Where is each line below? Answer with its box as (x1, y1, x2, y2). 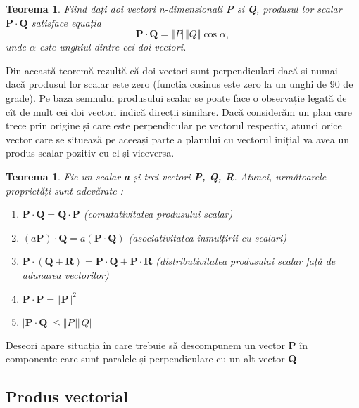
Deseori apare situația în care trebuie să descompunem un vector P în (6, 337, 308, 352)
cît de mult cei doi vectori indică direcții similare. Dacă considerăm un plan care (6, 104, 353, 119)
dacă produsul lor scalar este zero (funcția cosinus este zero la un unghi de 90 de (6, 77, 353, 91)
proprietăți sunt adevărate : (6, 183, 123, 197)
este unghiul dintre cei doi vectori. (39, 39, 187, 54)
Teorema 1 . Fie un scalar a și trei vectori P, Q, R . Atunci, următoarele (6, 169, 327, 183)
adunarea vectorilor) (22, 267, 109, 282)
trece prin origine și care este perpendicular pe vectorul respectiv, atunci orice (6, 118, 342, 133)
